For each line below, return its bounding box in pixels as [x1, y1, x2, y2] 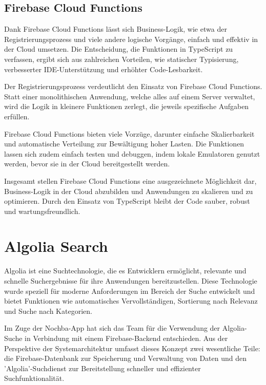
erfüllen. [4, 111, 30, 121]
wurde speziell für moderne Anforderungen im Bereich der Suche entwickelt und [4, 285, 255, 296]
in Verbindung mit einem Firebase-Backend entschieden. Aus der [25, 332, 228, 343]
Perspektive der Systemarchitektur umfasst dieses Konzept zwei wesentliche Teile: [4, 343, 260, 353]
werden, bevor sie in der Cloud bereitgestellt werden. [4, 158, 170, 169]
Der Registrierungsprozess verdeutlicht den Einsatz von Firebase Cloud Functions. [4, 81, 262, 92]
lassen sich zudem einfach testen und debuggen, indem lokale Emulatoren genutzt [4, 148, 260, 159]
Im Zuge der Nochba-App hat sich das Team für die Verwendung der [4, 323, 220, 333]
